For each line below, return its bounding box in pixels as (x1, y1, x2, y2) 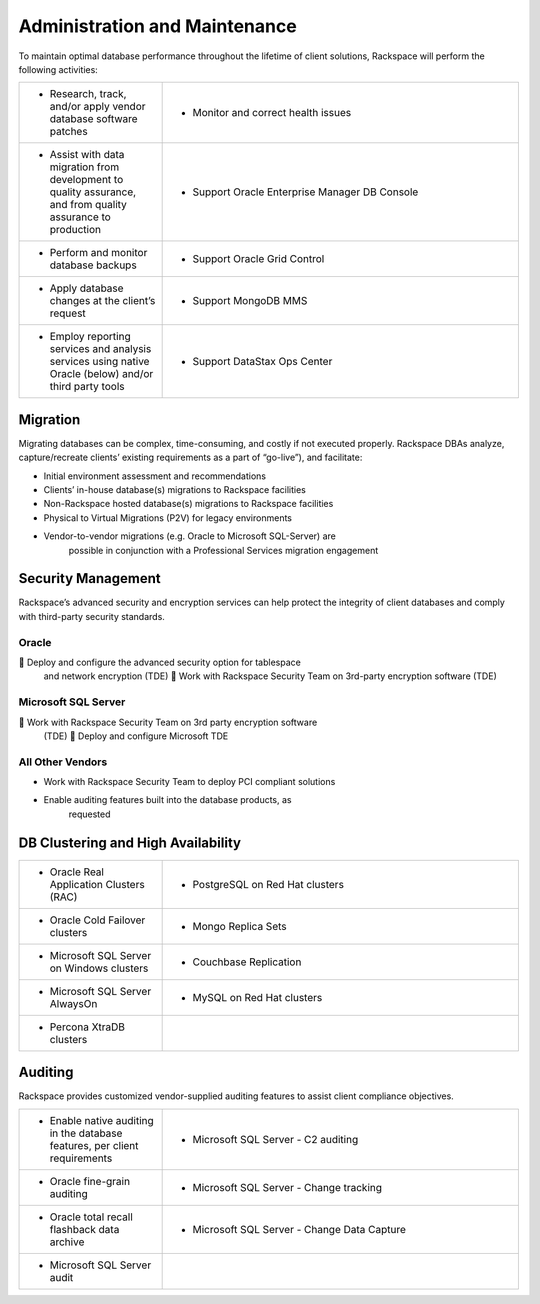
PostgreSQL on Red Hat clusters (192, 877, 345, 891)
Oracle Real (49, 865, 105, 879)
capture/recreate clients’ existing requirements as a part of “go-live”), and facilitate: (18, 451, 363, 464)
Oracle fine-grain (49, 1174, 130, 1188)
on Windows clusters (49, 961, 149, 975)
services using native (49, 355, 150, 369)
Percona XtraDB (49, 1020, 125, 1034)
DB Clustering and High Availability (18, 834, 242, 851)
